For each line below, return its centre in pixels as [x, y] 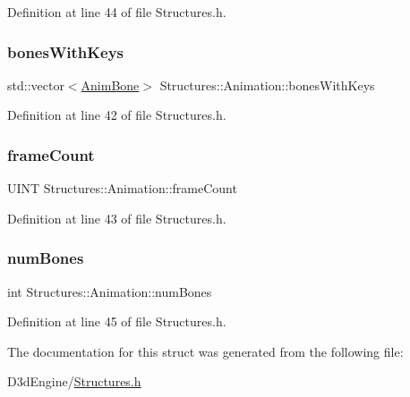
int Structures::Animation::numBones [110, 291]
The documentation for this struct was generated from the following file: [205, 351]
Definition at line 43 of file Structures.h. [117, 218]
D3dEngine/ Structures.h [74, 381]
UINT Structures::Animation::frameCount [122, 188]
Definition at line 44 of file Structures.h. [117, 12]
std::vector [36, 84]
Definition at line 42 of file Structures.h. [117, 115]
